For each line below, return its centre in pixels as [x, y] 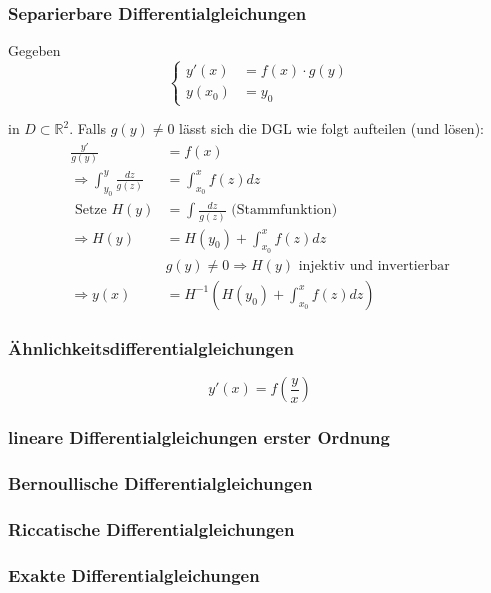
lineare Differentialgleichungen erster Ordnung [199, 437]
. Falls [88, 128]
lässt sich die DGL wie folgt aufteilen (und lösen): [331, 128]
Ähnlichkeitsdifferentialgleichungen [151, 347]
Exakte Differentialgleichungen [134, 574]
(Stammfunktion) [284, 210]
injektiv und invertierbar [374, 265]
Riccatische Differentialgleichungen [151, 528]
